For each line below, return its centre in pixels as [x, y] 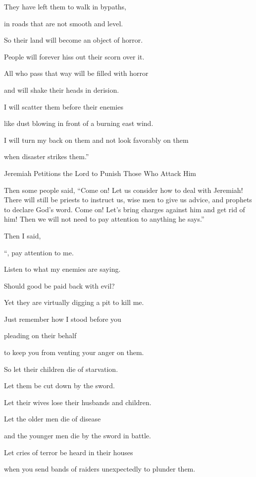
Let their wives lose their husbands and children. [78, 402]
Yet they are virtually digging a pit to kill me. [74, 302]
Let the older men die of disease [52, 419]
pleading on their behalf [40, 335]
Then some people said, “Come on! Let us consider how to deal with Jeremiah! [124, 190]
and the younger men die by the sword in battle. [77, 436]
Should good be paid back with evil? [59, 285]
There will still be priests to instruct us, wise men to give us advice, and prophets [128, 200]
